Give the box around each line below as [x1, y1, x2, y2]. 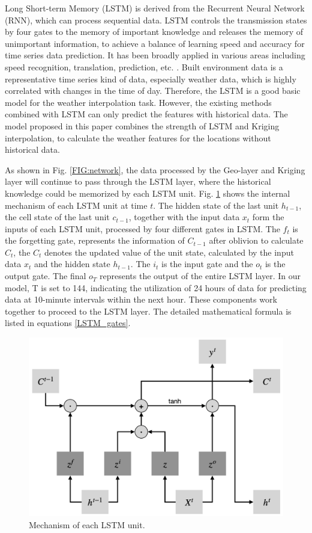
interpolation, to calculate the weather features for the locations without [5, 131, 271, 144]
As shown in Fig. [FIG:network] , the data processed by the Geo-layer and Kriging [5, 163, 305, 176]
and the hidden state [34, 257, 110, 270]
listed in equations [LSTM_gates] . [5, 316, 131, 329]
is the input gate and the [161, 257, 253, 270]
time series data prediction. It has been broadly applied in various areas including [5, 49, 305, 61]
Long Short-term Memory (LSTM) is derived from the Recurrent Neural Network [5, 2, 305, 14]
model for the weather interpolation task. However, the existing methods [5, 96, 272, 108]
